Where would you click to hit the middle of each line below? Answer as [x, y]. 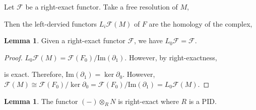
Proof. [13, 57]
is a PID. [203, 101]
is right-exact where [148, 101]
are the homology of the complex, [201, 23]
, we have [148, 40]
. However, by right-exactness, [171, 57]
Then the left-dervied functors [51, 23]
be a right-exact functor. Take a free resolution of [102, 7]
